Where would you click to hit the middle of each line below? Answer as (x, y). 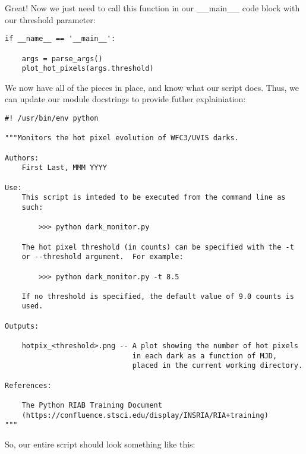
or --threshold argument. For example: (102, 257)
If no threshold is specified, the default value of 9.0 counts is (158, 296)
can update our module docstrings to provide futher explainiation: (125, 99)
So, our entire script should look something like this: (100, 444)
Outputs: (22, 326)
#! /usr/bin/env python (52, 118)
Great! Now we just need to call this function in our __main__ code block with (152, 8)
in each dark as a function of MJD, (205, 356)
